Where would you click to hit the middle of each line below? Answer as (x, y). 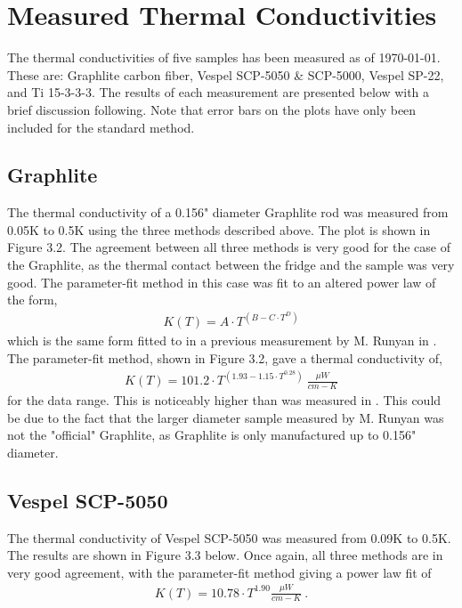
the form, (32, 300)
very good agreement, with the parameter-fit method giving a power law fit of (219, 572)
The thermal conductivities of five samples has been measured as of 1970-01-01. (224, 57)
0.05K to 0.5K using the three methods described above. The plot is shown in (219, 229)
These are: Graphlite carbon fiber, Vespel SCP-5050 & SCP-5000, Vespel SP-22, (226, 74)
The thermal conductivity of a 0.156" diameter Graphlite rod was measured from (228, 212)
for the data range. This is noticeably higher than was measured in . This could (224, 399)
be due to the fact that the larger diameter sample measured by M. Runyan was (226, 417)
